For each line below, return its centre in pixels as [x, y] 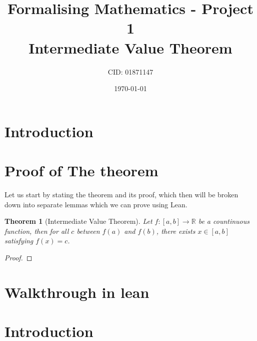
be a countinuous [224, 221]
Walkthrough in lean [77, 292]
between [88, 231]
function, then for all [37, 231]
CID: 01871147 [130, 71]
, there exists [176, 231]
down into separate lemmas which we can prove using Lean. [96, 204]
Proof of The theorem [81, 170]
